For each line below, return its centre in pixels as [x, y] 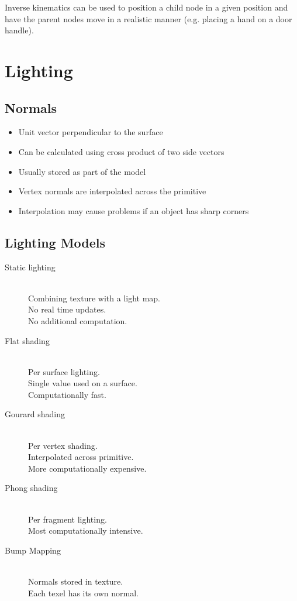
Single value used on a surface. [83, 383]
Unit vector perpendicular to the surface [91, 132]
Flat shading [27, 340]
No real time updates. [67, 309]
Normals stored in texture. [76, 581]
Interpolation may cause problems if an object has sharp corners [134, 210]
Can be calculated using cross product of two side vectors [121, 151]
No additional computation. [78, 320]
